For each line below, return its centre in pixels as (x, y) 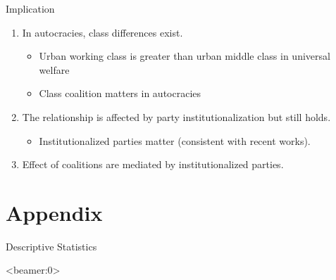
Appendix (54, 212)
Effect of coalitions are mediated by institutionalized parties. (153, 164)
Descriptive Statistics (51, 246)
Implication (30, 8)
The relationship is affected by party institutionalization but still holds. (176, 116)
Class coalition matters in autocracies (120, 93)
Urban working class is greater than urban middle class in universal (185, 56)
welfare (54, 69)
